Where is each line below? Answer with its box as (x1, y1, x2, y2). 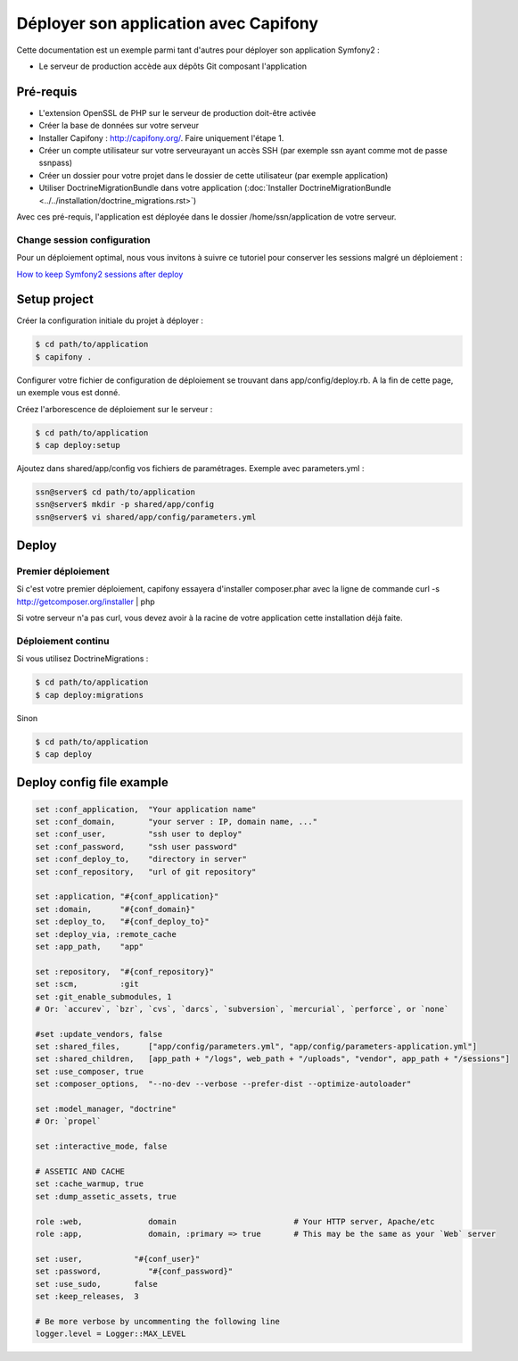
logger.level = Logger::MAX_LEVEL (35, 1329, 186, 1339)
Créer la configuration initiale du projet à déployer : (16, 315, 204, 326)
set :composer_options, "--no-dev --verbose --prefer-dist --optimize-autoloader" (35, 1079, 412, 1089)
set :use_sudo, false (35, 1279, 158, 1289)
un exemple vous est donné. (16, 387, 120, 398)
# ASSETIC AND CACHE (35, 1166, 125, 1176)
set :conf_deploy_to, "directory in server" (35, 854, 247, 865)
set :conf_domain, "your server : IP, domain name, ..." (35, 817, 318, 827)
